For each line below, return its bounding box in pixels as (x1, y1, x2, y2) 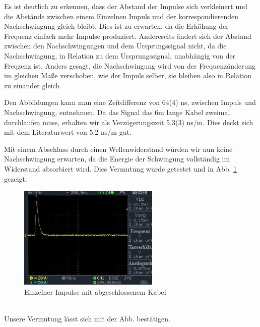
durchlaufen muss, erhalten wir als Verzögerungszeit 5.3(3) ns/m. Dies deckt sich (4, 117, 253, 127)
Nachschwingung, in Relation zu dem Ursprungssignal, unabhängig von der (4, 50, 236, 61)
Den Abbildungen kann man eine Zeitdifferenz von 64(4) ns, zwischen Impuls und (4, 97, 256, 107)
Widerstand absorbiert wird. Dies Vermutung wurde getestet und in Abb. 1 (4, 163, 237, 174)
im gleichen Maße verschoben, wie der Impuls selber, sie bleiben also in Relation (4, 70, 252, 81)
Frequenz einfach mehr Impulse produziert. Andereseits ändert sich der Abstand (4, 30, 251, 41)
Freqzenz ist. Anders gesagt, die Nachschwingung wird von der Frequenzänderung (4, 60, 256, 71)
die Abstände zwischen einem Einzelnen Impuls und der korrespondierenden (4, 11, 239, 21)
